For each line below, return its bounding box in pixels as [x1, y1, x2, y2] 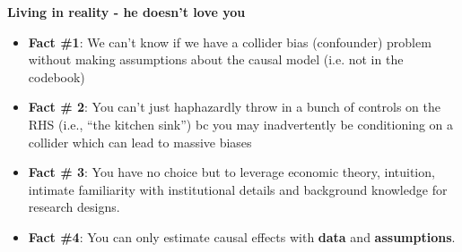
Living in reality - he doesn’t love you [7, 3, 246, 21]
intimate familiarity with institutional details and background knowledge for [28, 180, 448, 198]
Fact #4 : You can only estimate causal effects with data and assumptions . [28, 227, 456, 246]
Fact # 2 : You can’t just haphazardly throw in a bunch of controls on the [28, 97, 440, 116]
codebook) [28, 67, 85, 86]
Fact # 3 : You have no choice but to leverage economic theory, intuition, [28, 163, 435, 181]
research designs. [28, 197, 120, 216]
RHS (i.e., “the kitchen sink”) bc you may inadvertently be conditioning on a [28, 114, 454, 133]
